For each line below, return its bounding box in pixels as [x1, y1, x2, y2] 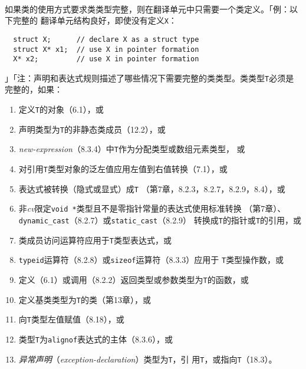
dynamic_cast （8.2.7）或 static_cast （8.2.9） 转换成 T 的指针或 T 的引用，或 [18, 214, 302, 226]
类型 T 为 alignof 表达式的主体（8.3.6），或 [18, 332, 173, 345]
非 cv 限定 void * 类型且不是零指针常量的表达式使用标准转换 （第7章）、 [18, 202, 286, 215]
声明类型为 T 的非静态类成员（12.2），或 [18, 123, 166, 135]
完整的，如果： [5, 83, 62, 95]
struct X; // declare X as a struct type [13, 35, 199, 44]
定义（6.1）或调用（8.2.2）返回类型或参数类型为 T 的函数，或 [18, 273, 249, 285]
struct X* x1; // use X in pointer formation [13, 45, 199, 54]
